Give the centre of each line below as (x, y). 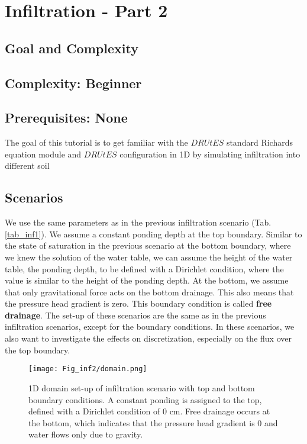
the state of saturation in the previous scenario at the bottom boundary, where (148, 245)
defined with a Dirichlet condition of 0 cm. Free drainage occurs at (149, 411)
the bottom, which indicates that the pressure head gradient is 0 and (153, 422)
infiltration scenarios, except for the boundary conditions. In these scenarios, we (150, 326)
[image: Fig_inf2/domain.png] (88, 369)
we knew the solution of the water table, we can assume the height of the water (149, 257)
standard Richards (259, 142)
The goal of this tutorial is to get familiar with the (96, 142)
